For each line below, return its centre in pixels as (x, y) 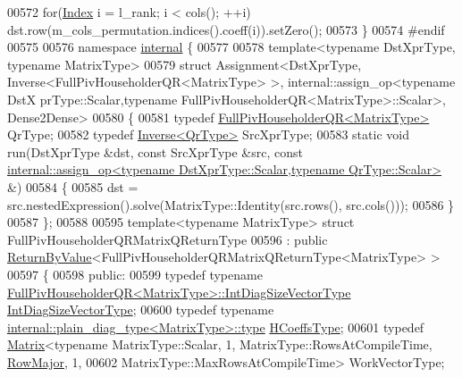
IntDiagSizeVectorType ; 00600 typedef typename (141, 310)
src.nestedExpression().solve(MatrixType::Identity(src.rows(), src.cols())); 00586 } (231, 204)
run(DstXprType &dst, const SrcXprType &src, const (155, 151)
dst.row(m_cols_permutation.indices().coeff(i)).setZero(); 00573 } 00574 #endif (226, 29)
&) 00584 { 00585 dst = (73, 186)
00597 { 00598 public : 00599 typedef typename (135, 274)
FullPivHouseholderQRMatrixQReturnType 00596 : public (168, 239)
